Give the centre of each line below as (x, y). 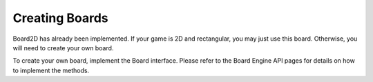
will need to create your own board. (63, 48)
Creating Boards (60, 18)
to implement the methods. (51, 70)
